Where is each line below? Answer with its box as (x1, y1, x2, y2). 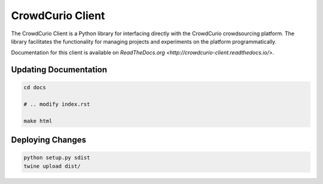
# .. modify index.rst (23, 101, 90, 108)
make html (23, 117, 53, 124)
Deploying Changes (11, 135, 87, 145)
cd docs (23, 84, 46, 91)
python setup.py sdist (23, 154, 90, 161)
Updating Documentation (11, 65, 108, 75)
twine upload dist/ (23, 162, 81, 170)
